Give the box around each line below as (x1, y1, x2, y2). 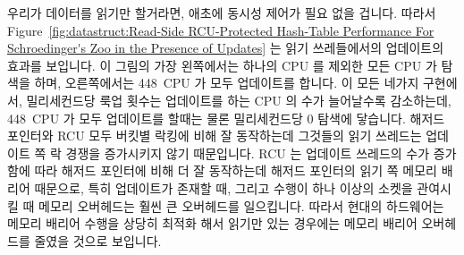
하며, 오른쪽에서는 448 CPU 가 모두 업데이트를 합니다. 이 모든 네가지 (34, 73, 419, 92)
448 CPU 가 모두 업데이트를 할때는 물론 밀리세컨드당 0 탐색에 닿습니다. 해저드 (7, 108, 445, 127)
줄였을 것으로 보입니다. (34, 231, 162, 250)
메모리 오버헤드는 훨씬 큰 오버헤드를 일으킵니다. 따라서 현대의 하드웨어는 (38, 196, 444, 215)
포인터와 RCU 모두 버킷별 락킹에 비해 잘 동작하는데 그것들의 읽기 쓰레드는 (7, 126, 422, 145)
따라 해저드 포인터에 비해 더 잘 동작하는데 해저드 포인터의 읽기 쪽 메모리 (34, 161, 437, 180)
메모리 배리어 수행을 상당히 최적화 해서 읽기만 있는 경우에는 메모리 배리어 (7, 214, 418, 233)
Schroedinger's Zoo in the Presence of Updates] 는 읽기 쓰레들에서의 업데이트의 (7, 38, 444, 57)
